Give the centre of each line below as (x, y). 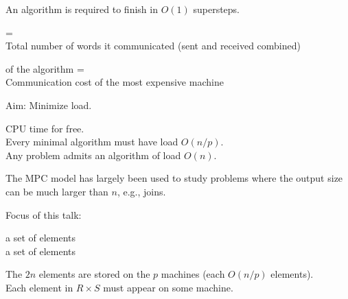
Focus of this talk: (44, 214)
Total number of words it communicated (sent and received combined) (153, 46)
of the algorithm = (45, 68)
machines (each (193, 274)
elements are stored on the (94, 274)
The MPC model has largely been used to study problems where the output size (174, 178)
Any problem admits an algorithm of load (93, 155)
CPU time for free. (45, 128)
